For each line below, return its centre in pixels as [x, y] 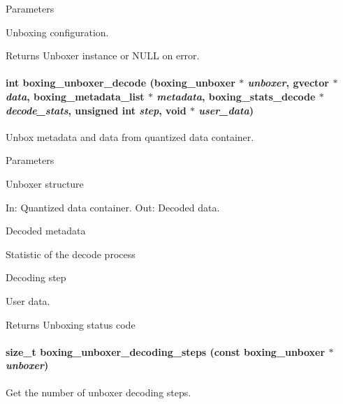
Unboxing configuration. [57, 32]
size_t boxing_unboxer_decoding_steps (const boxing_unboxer [166, 351]
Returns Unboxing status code [71, 324]
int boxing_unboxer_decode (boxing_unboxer [121, 83]
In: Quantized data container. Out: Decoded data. [113, 207]
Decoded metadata [46, 231]
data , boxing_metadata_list [75, 96]
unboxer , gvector [288, 83]
